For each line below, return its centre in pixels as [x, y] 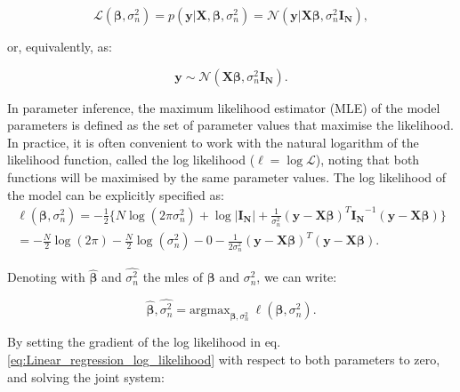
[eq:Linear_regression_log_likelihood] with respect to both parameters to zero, [224, 359]
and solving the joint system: [86, 376]
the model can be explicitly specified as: [116, 194]
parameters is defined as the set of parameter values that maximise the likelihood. [230, 125]
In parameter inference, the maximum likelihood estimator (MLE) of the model [224, 107]
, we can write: [297, 277]
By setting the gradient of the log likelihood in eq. [144, 342]
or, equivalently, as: [60, 46]
